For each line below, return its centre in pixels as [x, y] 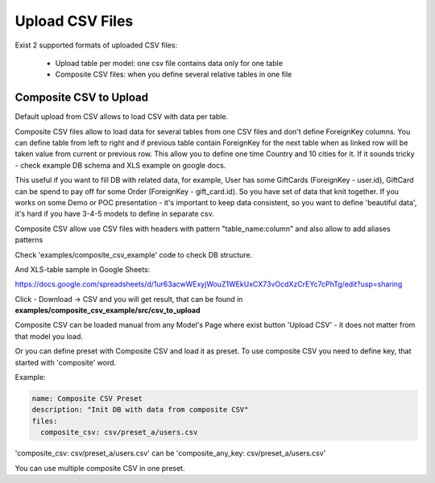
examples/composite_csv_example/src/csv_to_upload [108, 311]
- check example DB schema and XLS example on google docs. [120, 165]
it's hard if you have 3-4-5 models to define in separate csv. [114, 214]
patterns [29, 240]
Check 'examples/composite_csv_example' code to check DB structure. [134, 254]
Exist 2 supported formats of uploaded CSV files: [96, 45]
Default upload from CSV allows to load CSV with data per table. [122, 117]
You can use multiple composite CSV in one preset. [100, 468]
